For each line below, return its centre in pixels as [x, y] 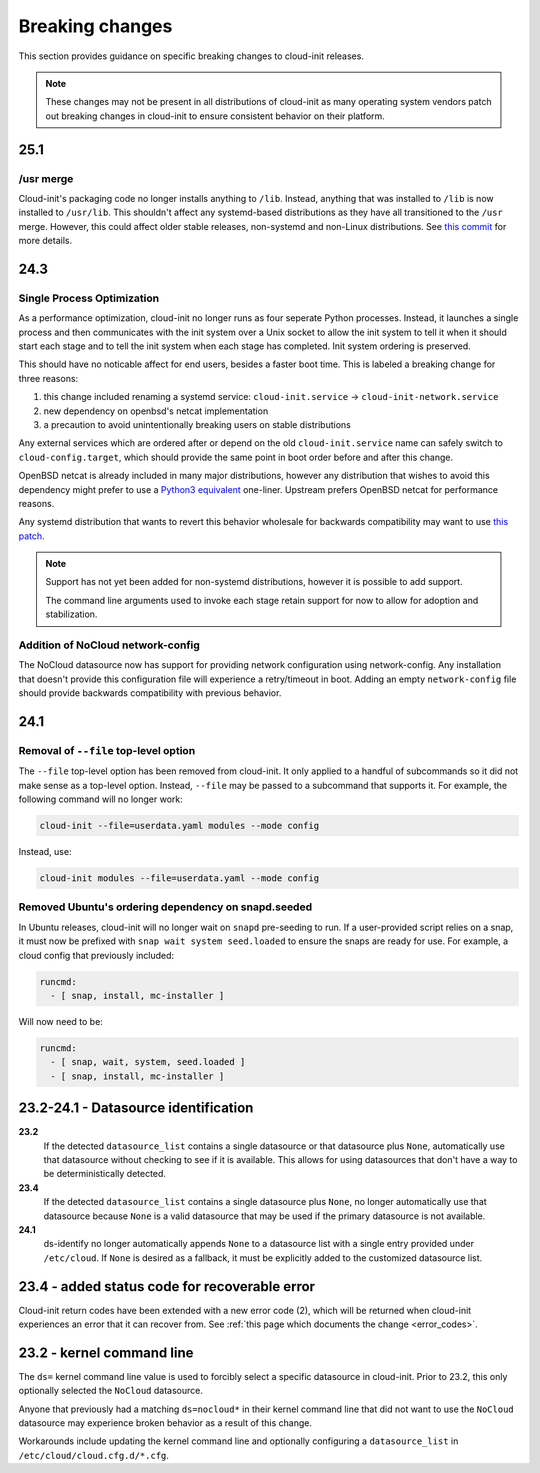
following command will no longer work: [101, 799]
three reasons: [48, 378]
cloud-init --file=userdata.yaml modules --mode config [179, 826]
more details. [45, 241]
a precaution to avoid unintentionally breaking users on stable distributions [197, 424]
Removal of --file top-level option [107, 750]
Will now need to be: [61, 1021]
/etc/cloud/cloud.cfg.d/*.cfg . [94, 1455]
